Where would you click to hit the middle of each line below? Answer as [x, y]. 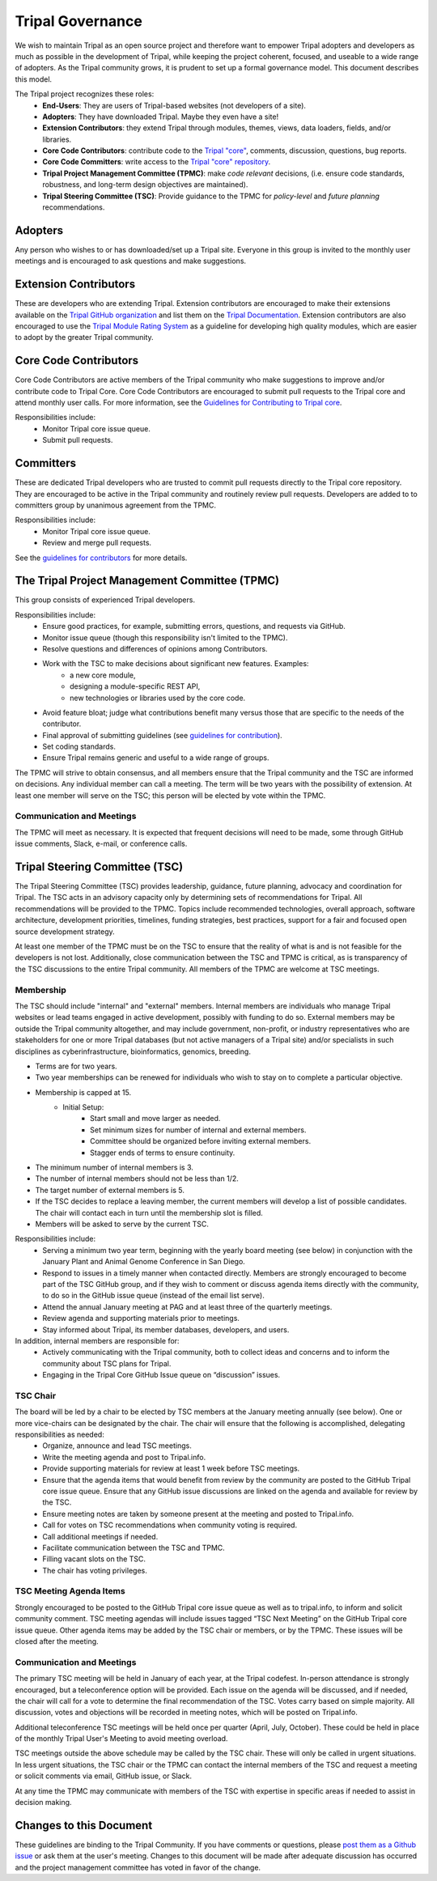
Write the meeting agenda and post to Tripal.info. [124, 1457]
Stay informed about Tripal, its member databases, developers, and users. [166, 1329]
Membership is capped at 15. [83, 1092]
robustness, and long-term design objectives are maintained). [145, 185]
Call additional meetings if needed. [100, 1536]
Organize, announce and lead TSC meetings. [117, 1446]
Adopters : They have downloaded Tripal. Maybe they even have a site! [161, 117]
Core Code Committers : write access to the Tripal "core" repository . [157, 162]
